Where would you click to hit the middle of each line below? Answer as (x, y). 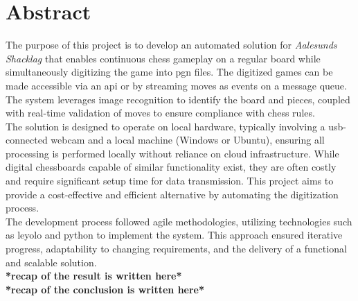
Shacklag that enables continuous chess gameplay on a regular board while (163, 58)
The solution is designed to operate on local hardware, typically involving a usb (174, 126)
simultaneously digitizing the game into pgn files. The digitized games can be (169, 72)
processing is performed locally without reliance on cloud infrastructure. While (172, 153)
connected (27, 140)
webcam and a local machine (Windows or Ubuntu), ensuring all (188, 140)
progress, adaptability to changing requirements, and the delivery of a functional (176, 249)
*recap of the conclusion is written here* (105, 289)
